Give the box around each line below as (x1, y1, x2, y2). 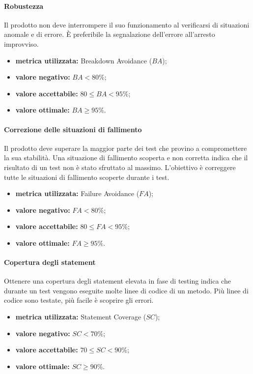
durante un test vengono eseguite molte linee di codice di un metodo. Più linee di (4, 285, 249, 295)
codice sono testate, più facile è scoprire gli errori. (4, 295, 154, 305)
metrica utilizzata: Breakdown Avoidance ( (15, 55, 152, 65)
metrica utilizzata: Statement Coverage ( (15, 312, 146, 322)
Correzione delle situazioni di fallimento (4, 124, 142, 134)
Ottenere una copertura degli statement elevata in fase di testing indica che (4, 276, 231, 286)
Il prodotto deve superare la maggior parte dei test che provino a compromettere (4, 143, 247, 153)
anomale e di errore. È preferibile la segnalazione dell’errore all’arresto (4, 29, 215, 39)
